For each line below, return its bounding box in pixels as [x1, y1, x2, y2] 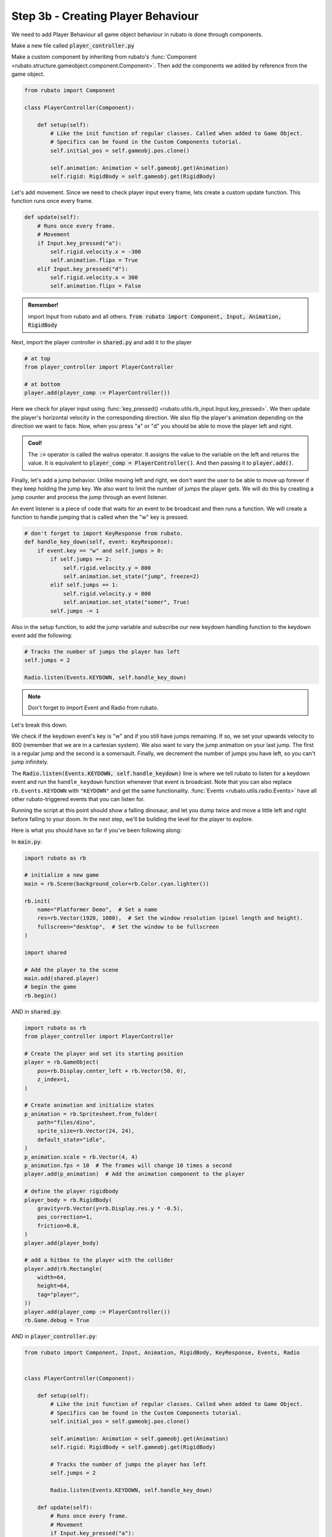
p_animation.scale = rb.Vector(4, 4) [24, 1153, 138, 1160]
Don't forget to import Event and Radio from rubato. [28, 704, 159, 711]
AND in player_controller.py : [11, 1333, 98, 1340]
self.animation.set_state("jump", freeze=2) [63, 573, 200, 580]
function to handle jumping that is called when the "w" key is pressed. [11, 513, 189, 521]
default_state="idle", [37, 1136, 106, 1143]
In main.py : [11, 838, 42, 845]
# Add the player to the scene [24, 966, 119, 973]
